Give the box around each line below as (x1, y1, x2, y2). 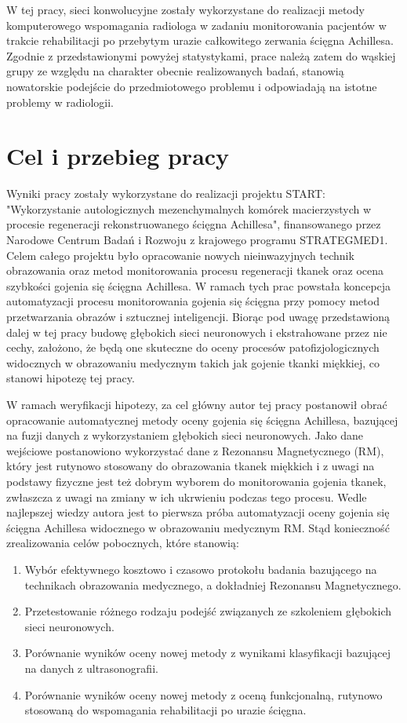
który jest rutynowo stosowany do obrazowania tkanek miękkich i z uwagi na (6, 458, 375, 474)
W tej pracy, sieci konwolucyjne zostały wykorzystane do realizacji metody (6, 2, 365, 17)
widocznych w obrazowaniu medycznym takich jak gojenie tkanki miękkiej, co (6, 354, 380, 371)
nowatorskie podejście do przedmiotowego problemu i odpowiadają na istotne (6, 78, 377, 94)
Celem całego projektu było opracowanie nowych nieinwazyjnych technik (6, 246, 354, 263)
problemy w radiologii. (6, 93, 114, 110)
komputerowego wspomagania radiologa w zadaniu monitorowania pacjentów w (6, 16, 387, 33)
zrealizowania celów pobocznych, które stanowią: (6, 535, 239, 551)
